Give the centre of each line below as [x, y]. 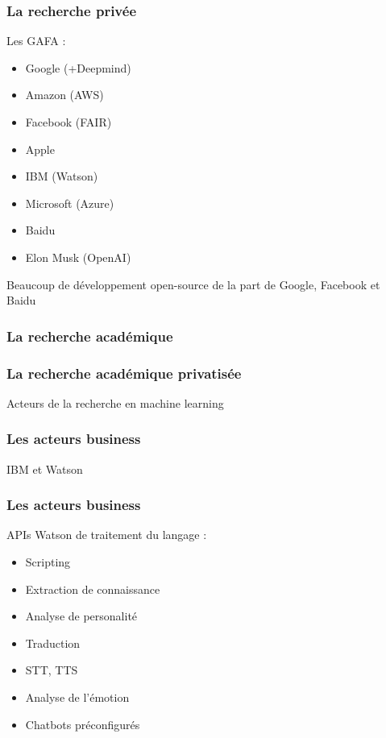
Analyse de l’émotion [77, 697]
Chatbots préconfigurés [83, 724]
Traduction [53, 643]
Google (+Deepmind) [78, 67]
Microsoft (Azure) [70, 203]
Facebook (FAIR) [68, 122]
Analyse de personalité [81, 616]
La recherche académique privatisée [124, 373]
